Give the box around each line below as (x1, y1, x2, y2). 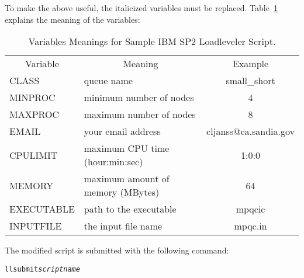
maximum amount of (84, 172, 170, 186)
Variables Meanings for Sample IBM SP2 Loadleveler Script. (28, 34, 276, 48)
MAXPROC (9, 107, 59, 121)
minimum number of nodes (84, 91, 194, 105)
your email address (84, 124, 161, 138)
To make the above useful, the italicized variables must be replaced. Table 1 (5, 2, 278, 13)
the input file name (84, 219, 163, 233)
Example (232, 57, 269, 71)
